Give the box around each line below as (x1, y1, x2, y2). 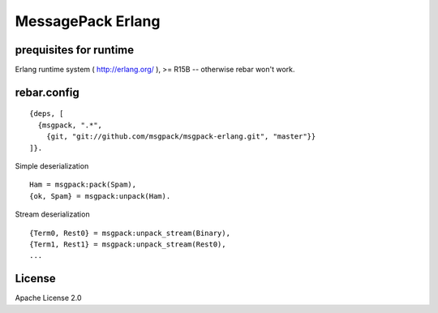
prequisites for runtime (15, 43, 135, 57)
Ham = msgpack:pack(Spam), (29, 180, 137, 190)
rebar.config (15, 85, 80, 99)
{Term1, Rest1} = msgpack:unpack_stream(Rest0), (29, 239, 226, 249)
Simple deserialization (15, 161, 89, 171)
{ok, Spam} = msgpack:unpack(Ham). (29, 191, 171, 200)
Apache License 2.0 (15, 293, 82, 303)
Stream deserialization (15, 209, 90, 219)
